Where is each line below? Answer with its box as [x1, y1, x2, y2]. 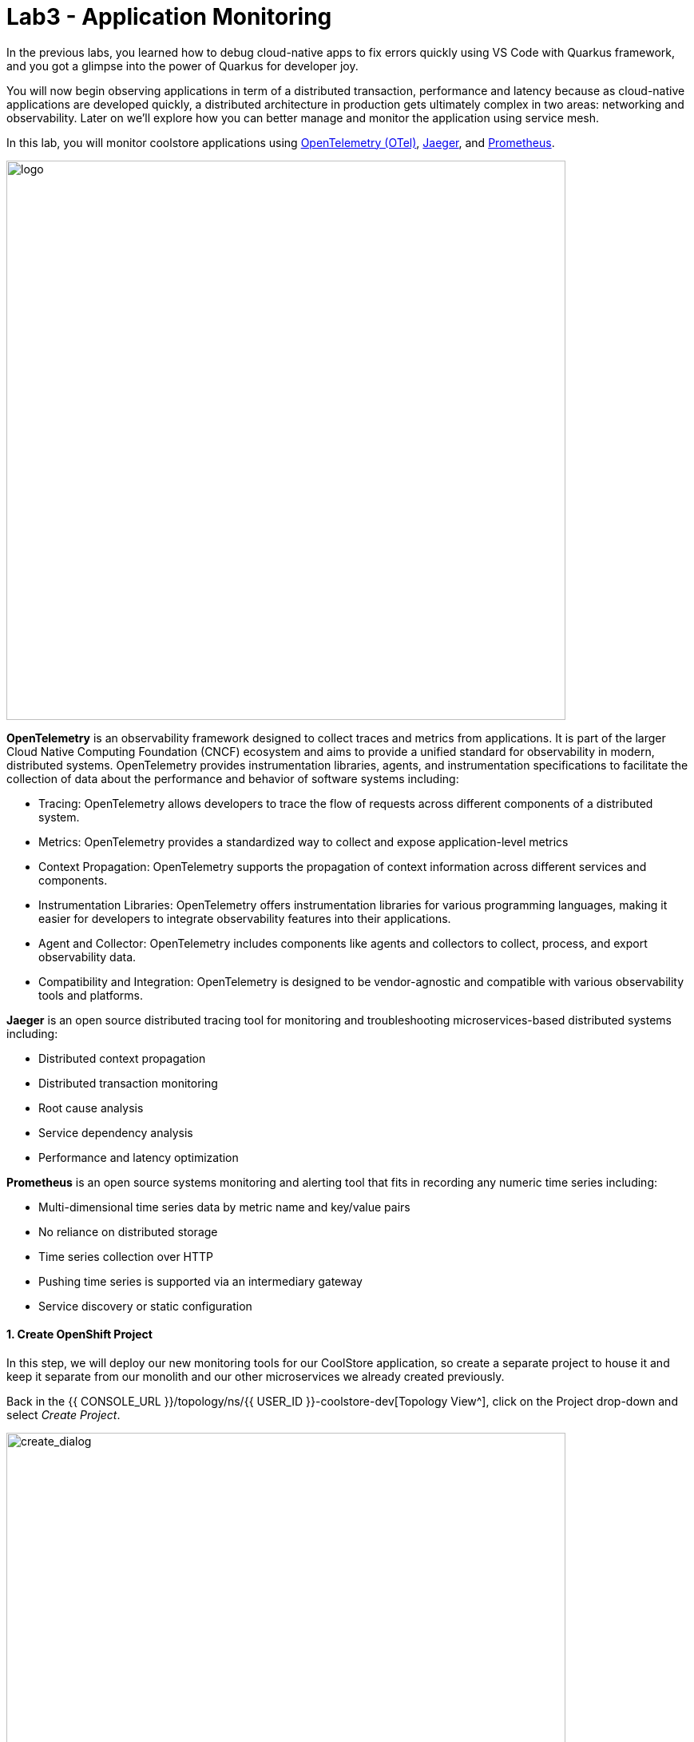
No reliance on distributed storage [38, 1224, 218, 1239]
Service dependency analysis [38, 1125, 193, 1139]
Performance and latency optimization [38, 1150, 239, 1164]
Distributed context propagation [38, 1051, 206, 1065]
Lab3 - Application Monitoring [6, 3, 332, 30]
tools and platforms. [38, 988, 143, 1002]
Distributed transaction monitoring [38, 1076, 218, 1090]
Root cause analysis [38, 1100, 144, 1115]
